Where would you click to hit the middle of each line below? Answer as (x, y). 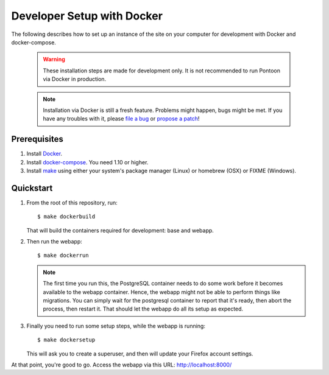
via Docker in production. (75, 79)
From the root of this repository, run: (72, 202)
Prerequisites (37, 139)
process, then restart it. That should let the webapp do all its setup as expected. (143, 309)
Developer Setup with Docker (87, 16)
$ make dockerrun (63, 255)
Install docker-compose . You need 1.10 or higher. (87, 162)
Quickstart (32, 188)
